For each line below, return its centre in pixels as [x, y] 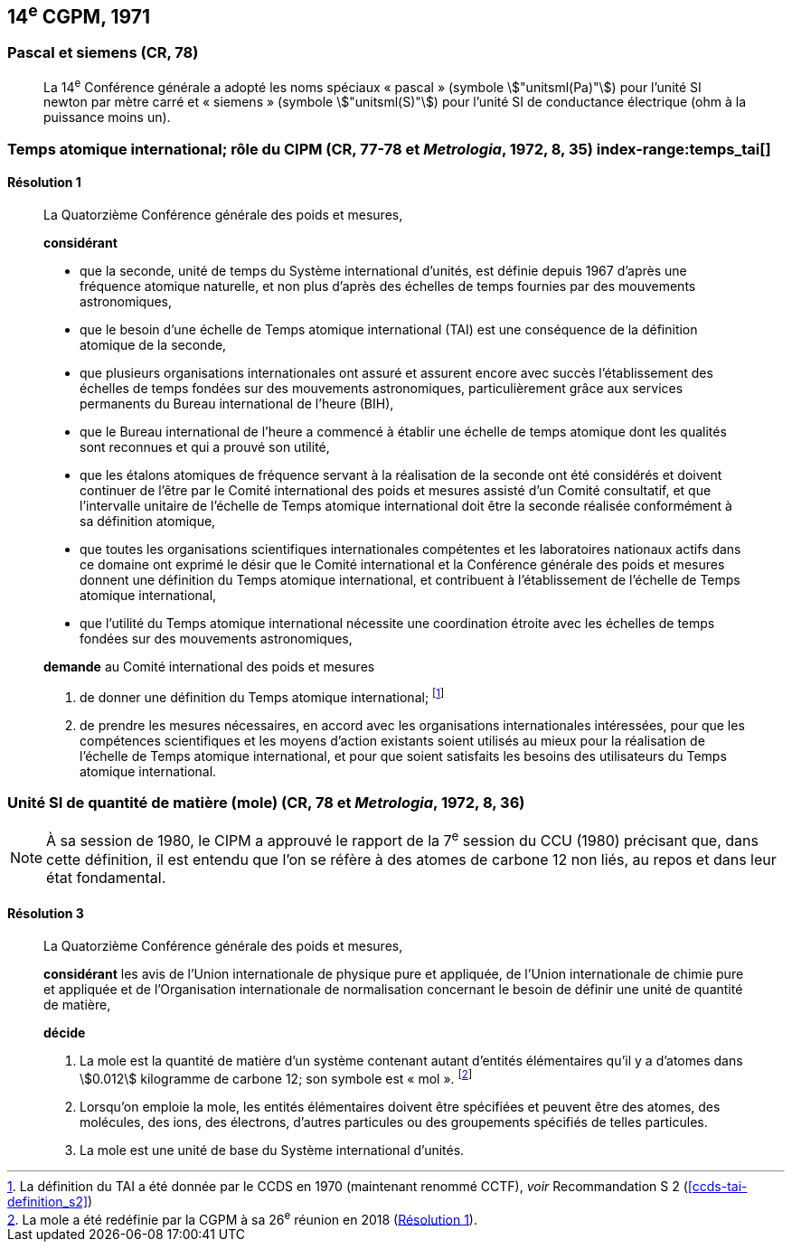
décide [65, 1033]
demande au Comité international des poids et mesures [209, 667]
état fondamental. [106, 877]
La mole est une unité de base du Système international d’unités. [272, 1150]
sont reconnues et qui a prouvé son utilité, [205, 447]
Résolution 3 [46, 914]
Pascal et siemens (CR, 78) [103, 53]
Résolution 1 [44, 183]
